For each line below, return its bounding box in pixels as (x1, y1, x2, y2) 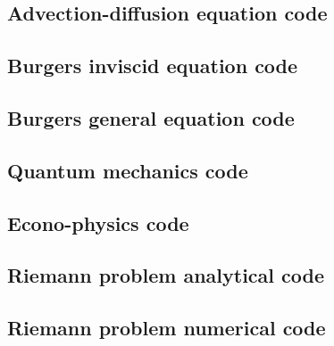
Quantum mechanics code (7, 156, 248, 184)
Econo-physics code (7, 209, 189, 236)
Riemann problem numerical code (7, 314, 326, 342)
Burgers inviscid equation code (7, 52, 298, 79)
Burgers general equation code (7, 103, 295, 131)
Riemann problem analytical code (7, 261, 325, 289)
